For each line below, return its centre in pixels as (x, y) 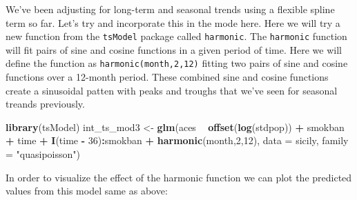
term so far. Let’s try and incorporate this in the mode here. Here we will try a (173, 22)
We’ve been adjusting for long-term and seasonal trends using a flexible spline (170, 9)
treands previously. (45, 104)
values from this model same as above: (87, 191)
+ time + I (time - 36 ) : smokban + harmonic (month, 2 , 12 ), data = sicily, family (177, 140)
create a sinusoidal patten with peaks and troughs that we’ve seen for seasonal (172, 90)
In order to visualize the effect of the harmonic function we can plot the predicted (179, 177)
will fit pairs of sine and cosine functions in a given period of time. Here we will (174, 49)
